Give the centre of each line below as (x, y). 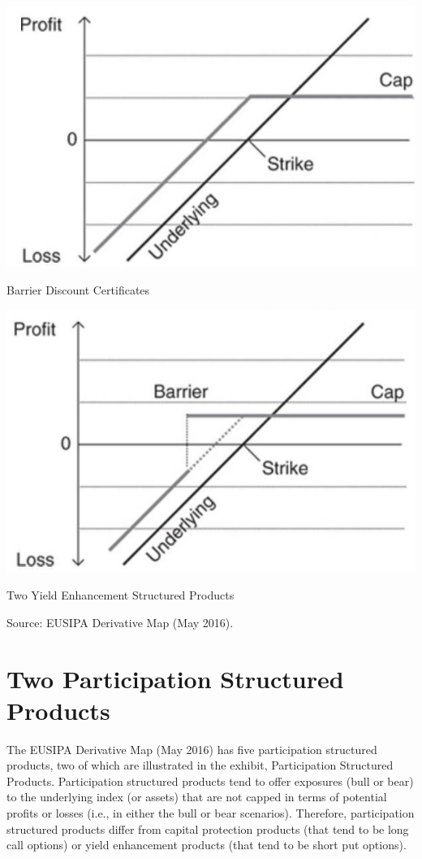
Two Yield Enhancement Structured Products (121, 595)
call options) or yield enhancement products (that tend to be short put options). (207, 845)
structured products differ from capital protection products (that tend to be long (208, 828)
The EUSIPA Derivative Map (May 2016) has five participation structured (192, 749)
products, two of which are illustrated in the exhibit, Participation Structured (200, 765)
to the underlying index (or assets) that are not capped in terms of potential (197, 797)
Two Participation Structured (175, 678)
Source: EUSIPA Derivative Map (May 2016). (120, 622)
